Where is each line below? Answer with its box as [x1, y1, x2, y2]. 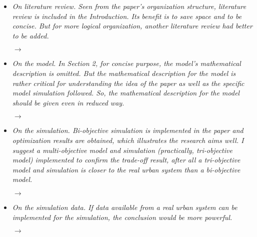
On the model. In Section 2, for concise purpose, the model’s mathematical [12, 58, 241, 68]
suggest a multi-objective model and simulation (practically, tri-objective [12, 144, 232, 155]
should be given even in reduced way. [12, 97, 124, 107]
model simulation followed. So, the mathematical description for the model [12, 87, 240, 98]
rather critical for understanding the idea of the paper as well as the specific [12, 77, 244, 88]
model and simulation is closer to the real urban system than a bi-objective [12, 164, 240, 174]
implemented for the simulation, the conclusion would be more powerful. [12, 211, 232, 222]
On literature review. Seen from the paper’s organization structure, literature [12, 1, 246, 11]
